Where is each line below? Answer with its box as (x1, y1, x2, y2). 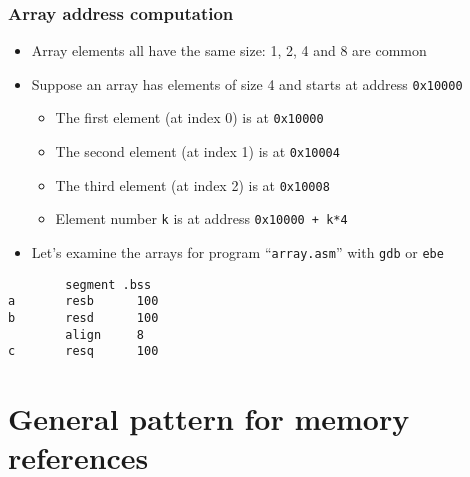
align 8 (65, 327, 145, 342)
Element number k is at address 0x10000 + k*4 (55, 208, 348, 229)
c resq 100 (8, 344, 159, 359)
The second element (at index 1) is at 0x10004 (55, 141, 340, 162)
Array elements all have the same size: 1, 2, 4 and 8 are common (31, 40, 427, 61)
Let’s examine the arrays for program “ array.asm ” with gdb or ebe (31, 242, 444, 263)
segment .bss (65, 277, 152, 292)
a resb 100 (8, 294, 159, 309)
